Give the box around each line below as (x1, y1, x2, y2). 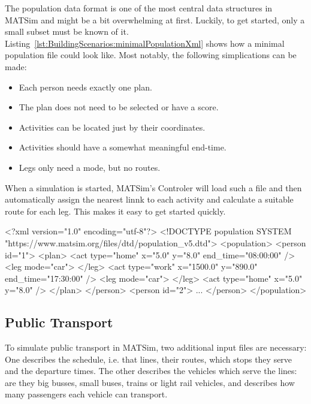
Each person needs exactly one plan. (19, 80, 152, 93)
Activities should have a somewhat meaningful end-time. (19, 141, 227, 153)
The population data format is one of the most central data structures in (5, 2, 273, 14)
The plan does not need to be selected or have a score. (19, 101, 219, 113)
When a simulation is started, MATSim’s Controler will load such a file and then (5, 181, 302, 194)
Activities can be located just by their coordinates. (19, 120, 206, 133)
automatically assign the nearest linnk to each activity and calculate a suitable (5, 193, 294, 206)
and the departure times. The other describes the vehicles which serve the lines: (5, 364, 297, 377)
